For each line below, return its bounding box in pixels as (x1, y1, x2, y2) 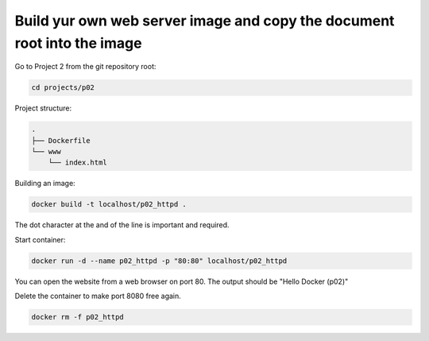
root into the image (14, 34, 142, 52)
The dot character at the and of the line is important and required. (14, 220, 230, 230)
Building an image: (14, 179, 75, 188)
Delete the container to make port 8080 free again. (14, 291, 182, 301)
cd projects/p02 (31, 83, 95, 92)
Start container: (14, 234, 66, 244)
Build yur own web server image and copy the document (14, 12, 395, 29)
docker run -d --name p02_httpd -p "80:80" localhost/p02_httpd (31, 256, 288, 265)
